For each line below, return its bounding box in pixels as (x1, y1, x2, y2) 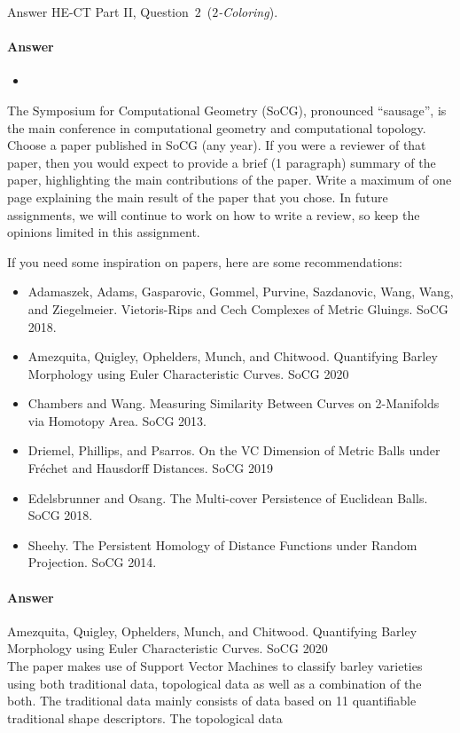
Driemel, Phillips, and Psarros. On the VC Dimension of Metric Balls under (27, 441, 441, 460)
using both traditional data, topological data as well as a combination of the (7, 674, 422, 692)
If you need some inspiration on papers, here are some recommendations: (7, 252, 402, 271)
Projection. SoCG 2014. (27, 553, 157, 571)
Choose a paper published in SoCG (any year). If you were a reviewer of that (7, 136, 426, 154)
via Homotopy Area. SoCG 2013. (27, 411, 207, 430)
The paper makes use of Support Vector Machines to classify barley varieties (7, 657, 423, 675)
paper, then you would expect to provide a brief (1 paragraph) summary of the (7, 153, 436, 171)
